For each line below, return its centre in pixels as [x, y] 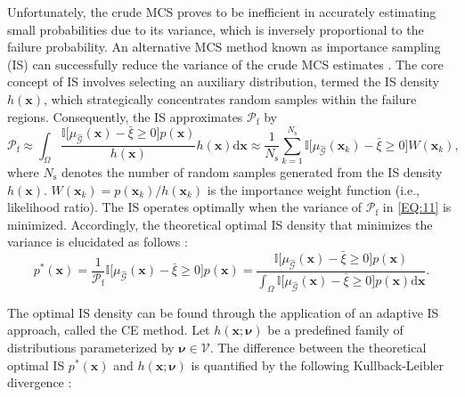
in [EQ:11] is [417, 207]
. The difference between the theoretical [318, 347]
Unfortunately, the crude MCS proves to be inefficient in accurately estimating [222, 12]
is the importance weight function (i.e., [313, 189]
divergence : [40, 382]
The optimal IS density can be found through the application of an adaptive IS [223, 312]
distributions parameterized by [91, 347]
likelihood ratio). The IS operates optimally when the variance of [185, 207]
